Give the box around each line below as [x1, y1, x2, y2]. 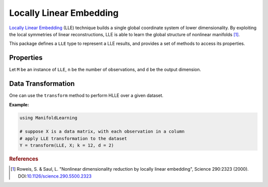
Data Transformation [9, 80, 75, 88]
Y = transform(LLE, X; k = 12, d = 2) [19, 142, 114, 148]
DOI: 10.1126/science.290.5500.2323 [18, 173, 92, 179]
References [9, 156, 39, 163]
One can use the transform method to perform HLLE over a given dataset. [9, 93, 164, 98]
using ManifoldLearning [19, 115, 78, 121]
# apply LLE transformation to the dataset [19, 136, 128, 141]
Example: [9, 101, 29, 107]
